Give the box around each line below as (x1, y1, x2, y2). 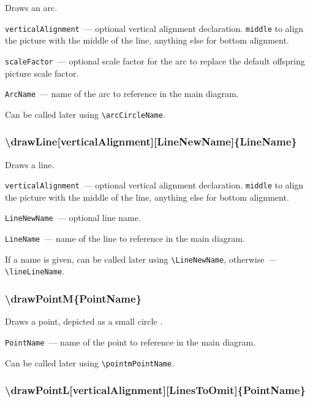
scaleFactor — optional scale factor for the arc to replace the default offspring (5, 54, 305, 67)
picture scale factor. (5, 66, 79, 79)
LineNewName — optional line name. (5, 211, 141, 224)
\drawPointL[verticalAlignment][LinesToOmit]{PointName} (5, 382, 306, 398)
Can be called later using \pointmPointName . (5, 356, 175, 369)
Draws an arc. (5, 1, 58, 14)
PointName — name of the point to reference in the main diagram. (5, 335, 256, 348)
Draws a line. (5, 158, 55, 171)
